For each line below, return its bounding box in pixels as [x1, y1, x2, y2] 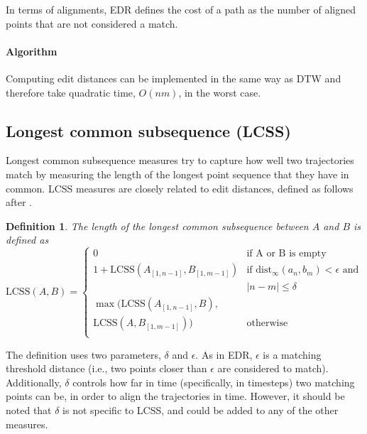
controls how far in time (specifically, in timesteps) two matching [72, 374, 355, 389]
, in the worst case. [178, 85, 261, 99]
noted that [6, 403, 52, 417]
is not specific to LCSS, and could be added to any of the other [62, 403, 339, 417]
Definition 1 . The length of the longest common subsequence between [6, 218, 309, 233]
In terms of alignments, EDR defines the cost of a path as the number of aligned [6, 2, 356, 16]
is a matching [263, 347, 322, 362]
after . [6, 195, 33, 210]
